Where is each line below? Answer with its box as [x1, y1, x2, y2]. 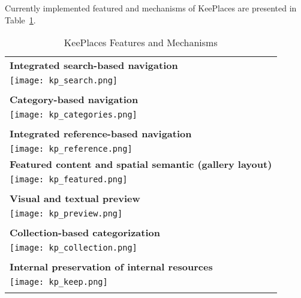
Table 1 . [5, 13, 36, 26]
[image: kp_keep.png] [10, 277, 108, 287]
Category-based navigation [10, 92, 139, 107]
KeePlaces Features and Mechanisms [64, 35, 218, 50]
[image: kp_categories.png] [10, 110, 137, 120]
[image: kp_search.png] [10, 76, 118, 86]
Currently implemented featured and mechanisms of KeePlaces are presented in [5, 2, 297, 14]
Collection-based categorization [10, 225, 160, 240]
